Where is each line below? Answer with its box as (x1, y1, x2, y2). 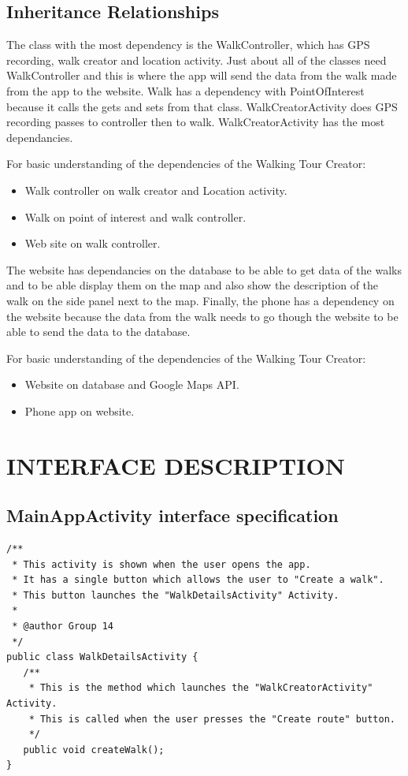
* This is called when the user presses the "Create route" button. (28, 713, 395, 725)
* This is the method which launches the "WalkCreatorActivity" (28, 682, 373, 694)
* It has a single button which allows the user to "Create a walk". (12, 574, 384, 586)
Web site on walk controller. (24, 235, 161, 252)
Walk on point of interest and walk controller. (24, 208, 247, 225)
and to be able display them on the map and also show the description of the (6, 277, 379, 293)
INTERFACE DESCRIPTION (6, 449, 345, 481)
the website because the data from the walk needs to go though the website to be (6, 308, 399, 324)
